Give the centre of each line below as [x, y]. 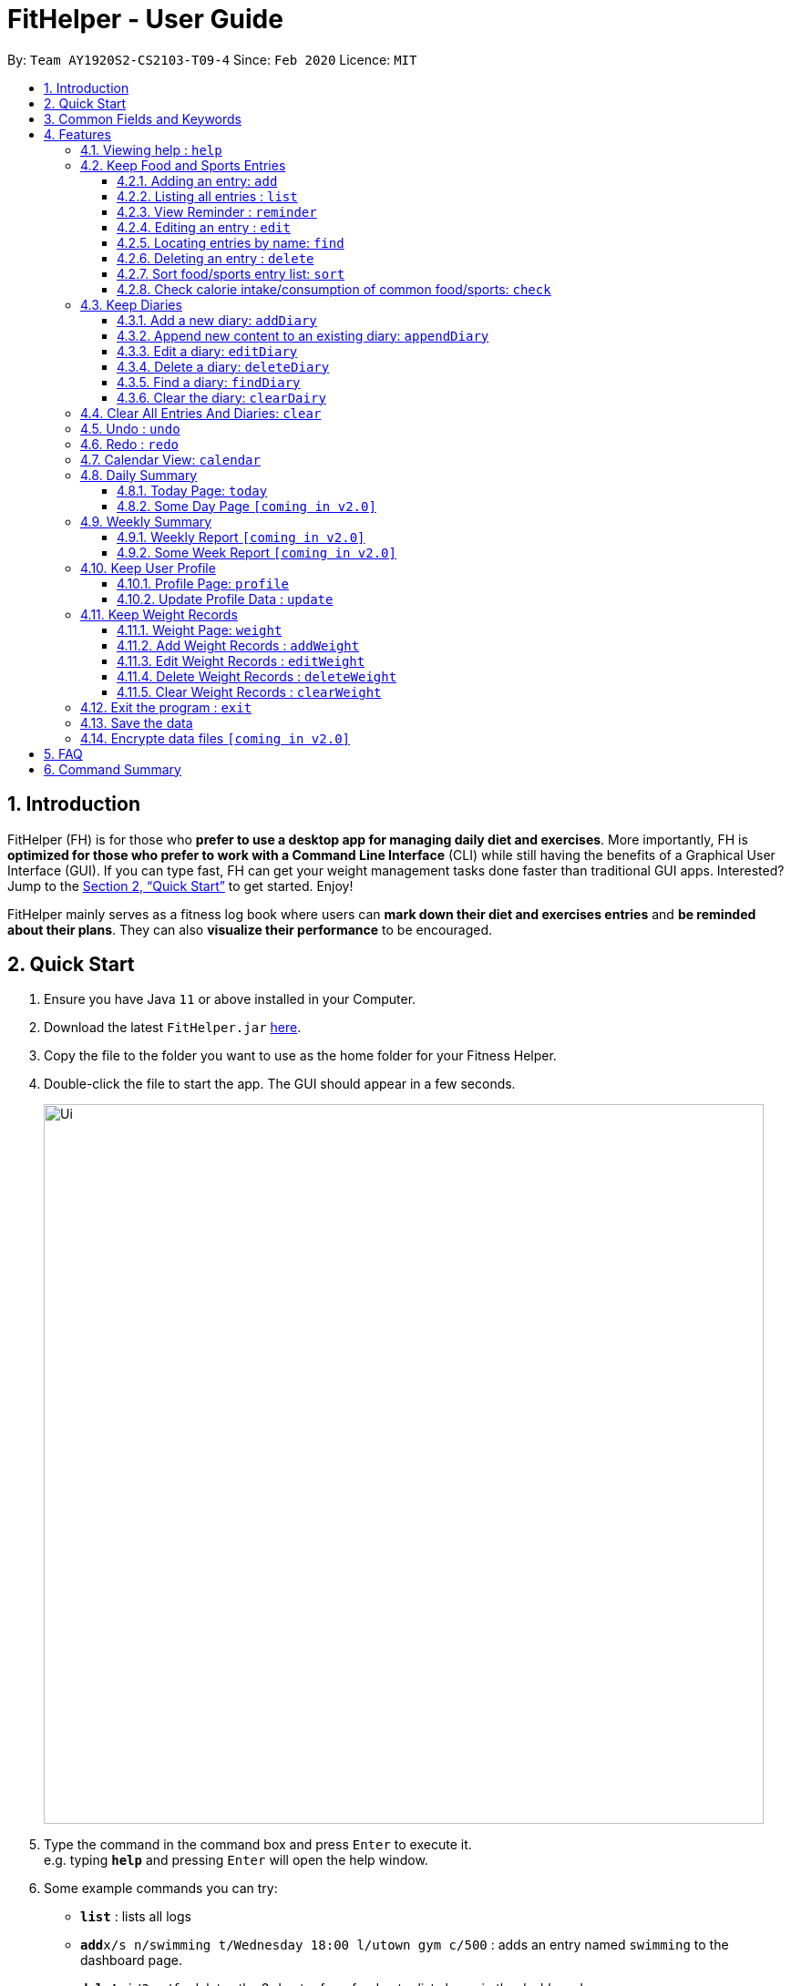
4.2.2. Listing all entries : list [207, 196]
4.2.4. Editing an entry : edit [204, 227]
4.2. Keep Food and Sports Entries [183, 165]
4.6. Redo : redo [129, 444]
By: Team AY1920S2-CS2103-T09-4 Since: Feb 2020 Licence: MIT [212, 59]
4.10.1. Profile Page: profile [203, 583]
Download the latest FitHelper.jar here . [173, 1028]
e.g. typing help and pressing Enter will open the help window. [236, 1860]
